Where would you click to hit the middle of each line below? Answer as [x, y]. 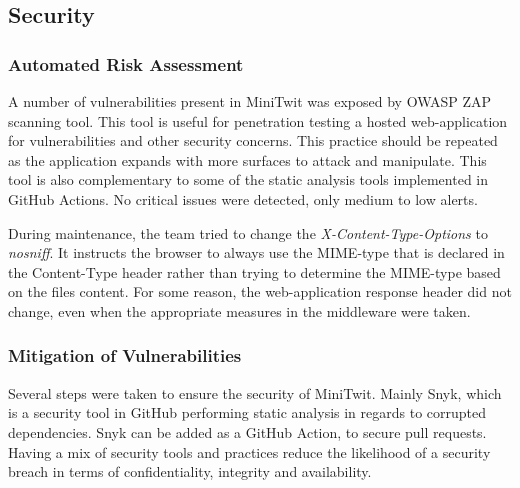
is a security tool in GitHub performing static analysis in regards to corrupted [247, 412]
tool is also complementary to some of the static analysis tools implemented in [248, 179]
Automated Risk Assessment [126, 63]
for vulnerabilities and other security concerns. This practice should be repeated [253, 140]
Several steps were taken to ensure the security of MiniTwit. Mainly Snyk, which [255, 392]
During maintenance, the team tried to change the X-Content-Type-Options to [248, 232]
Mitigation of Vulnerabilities [125, 355]
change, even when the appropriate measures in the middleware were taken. [239, 310]
